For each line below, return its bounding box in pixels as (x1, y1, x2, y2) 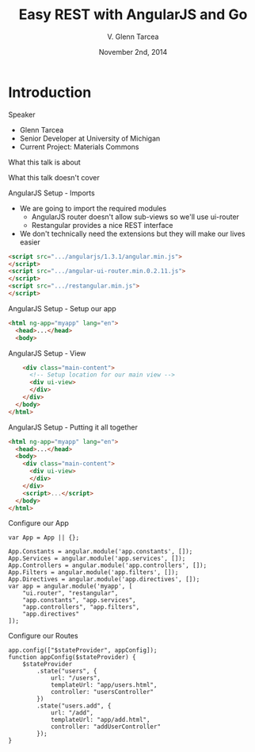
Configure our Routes (8, 631, 78, 641)
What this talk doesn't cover (8, 172, 101, 182)
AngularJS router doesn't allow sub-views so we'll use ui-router (31, 212, 240, 222)
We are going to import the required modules (19, 203, 167, 213)
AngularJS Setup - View (8, 348, 86, 358)
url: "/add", (50, 709, 93, 717)
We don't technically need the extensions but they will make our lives (19, 229, 245, 238)
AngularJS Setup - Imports (8, 188, 95, 198)
